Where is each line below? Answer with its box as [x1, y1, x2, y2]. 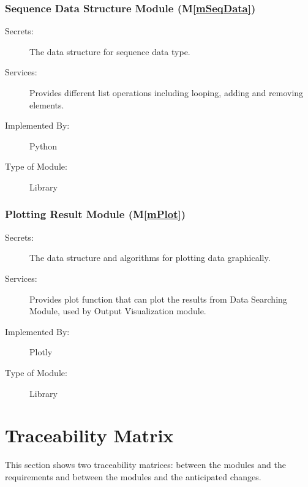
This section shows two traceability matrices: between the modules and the [5, 458, 286, 471]
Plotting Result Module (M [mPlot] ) [5, 206, 186, 222]
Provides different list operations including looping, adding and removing [29, 86, 304, 99]
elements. [29, 98, 64, 111]
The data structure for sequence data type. [29, 45, 190, 58]
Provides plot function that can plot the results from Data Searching [29, 292, 287, 305]
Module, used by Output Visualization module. [29, 304, 206, 317]
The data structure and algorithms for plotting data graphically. [29, 251, 271, 264]
